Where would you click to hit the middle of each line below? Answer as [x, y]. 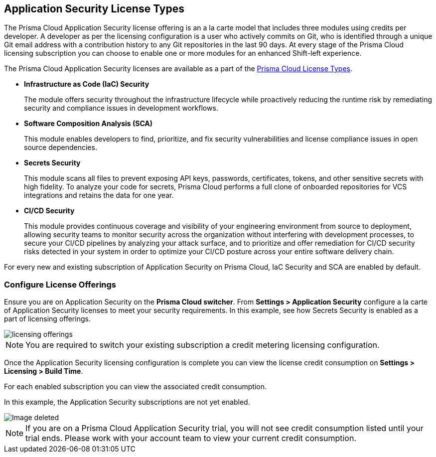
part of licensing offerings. [47, 319]
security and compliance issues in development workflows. [121, 108]
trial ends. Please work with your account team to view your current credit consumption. [191, 438]
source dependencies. [61, 148]
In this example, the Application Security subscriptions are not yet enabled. [127, 402]
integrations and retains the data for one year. [99, 195]
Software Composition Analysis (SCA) [88, 124]
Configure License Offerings [60, 284]
